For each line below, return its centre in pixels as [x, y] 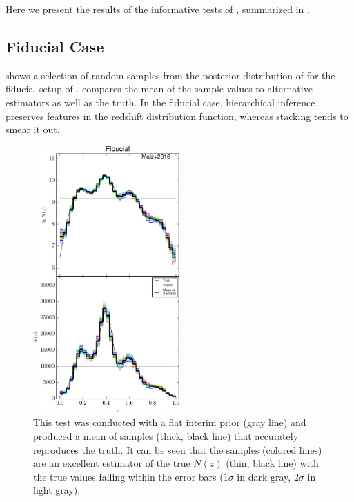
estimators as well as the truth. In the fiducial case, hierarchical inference [160, 102]
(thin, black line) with [272, 463]
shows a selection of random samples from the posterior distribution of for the [170, 75]
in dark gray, [264, 476]
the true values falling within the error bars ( [128, 476]
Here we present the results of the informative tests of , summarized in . [158, 9]
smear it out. [33, 129]
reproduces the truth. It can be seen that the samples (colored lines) [178, 449]
